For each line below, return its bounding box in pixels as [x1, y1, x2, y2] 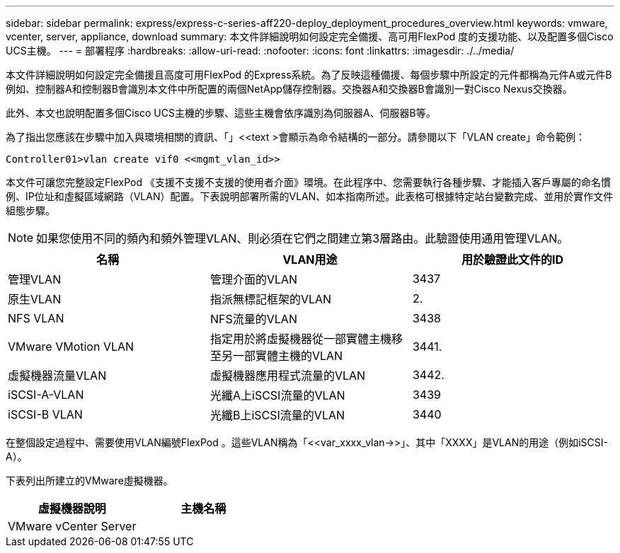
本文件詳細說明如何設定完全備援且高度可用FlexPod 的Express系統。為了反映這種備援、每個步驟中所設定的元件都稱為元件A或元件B [6, 69, 612, 81]
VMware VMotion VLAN [8, 339, 134, 354]
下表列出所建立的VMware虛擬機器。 [6, 475, 173, 487]
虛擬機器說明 [38, 501, 106, 516]
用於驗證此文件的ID [461, 252, 564, 267]
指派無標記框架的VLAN [209, 292, 332, 306]
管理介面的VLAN [209, 272, 298, 286]
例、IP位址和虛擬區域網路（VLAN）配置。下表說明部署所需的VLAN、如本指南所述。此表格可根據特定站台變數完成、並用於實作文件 [6, 190, 614, 202]
